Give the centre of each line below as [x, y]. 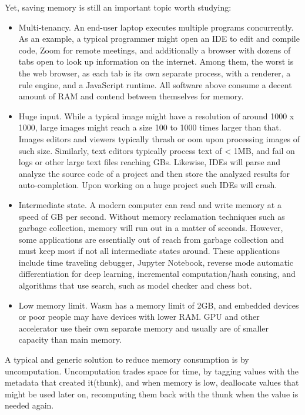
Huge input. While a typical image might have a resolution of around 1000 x [156, 116]
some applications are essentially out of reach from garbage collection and [151, 239]
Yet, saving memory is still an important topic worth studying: [118, 7]
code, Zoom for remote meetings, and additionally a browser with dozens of [155, 50]
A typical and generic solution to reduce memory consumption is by [127, 359]
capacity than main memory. [70, 339]
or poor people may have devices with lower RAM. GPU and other [139, 317]
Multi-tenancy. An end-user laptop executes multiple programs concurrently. [156, 27]
